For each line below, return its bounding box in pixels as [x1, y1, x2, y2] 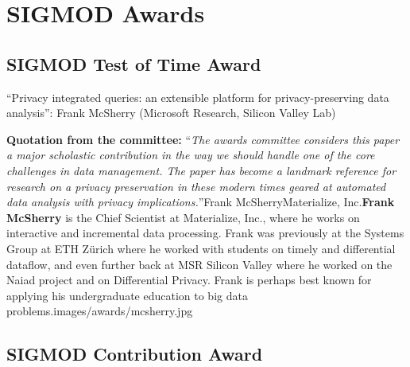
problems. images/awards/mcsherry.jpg [6, 303, 193, 319]
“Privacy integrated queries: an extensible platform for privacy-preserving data [6, 88, 389, 105]
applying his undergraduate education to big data [6, 287, 248, 303]
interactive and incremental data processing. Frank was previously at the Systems [6, 224, 404, 241]
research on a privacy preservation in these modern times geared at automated [6, 178, 386, 194]
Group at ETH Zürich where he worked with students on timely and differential [6, 240, 396, 256]
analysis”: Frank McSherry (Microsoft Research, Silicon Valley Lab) [6, 104, 336, 121]
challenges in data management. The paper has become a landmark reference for [6, 162, 396, 178]
